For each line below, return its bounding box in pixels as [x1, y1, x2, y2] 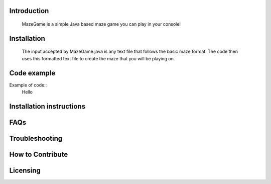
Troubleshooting [9, 134, 63, 143]
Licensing [9, 166, 41, 174]
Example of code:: [9, 82, 47, 88]
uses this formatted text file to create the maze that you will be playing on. [22, 55, 175, 61]
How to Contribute [9, 150, 68, 158]
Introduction [9, 7, 49, 15]
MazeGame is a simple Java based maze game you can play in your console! [22, 21, 181, 27]
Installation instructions [9, 102, 85, 111]
